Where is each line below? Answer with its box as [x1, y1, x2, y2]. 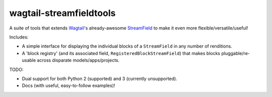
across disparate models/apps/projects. [37, 57, 120, 63]
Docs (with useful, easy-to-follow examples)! [22, 82, 115, 88]
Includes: [9, 34, 29, 40]
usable [22, 57, 36, 63]
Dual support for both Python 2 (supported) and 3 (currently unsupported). [22, 75, 177, 81]
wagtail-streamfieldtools [9, 7, 116, 18]
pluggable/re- [221, 50, 250, 56]
